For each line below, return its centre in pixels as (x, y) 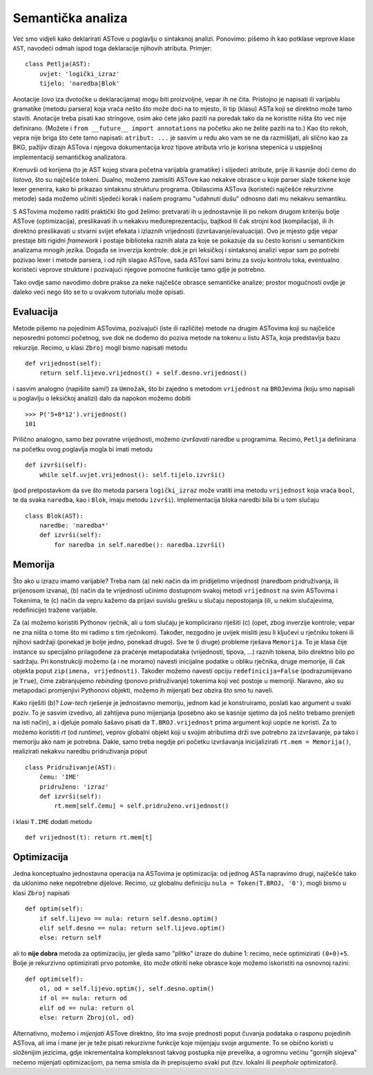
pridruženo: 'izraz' (74, 787)
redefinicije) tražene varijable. (55, 610)
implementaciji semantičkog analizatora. (70, 157)
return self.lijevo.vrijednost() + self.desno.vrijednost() (143, 373)
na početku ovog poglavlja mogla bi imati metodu (83, 449)
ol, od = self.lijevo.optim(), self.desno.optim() (127, 988)
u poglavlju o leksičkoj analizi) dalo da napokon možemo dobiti (102, 398)
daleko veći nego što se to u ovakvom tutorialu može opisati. (99, 292)
